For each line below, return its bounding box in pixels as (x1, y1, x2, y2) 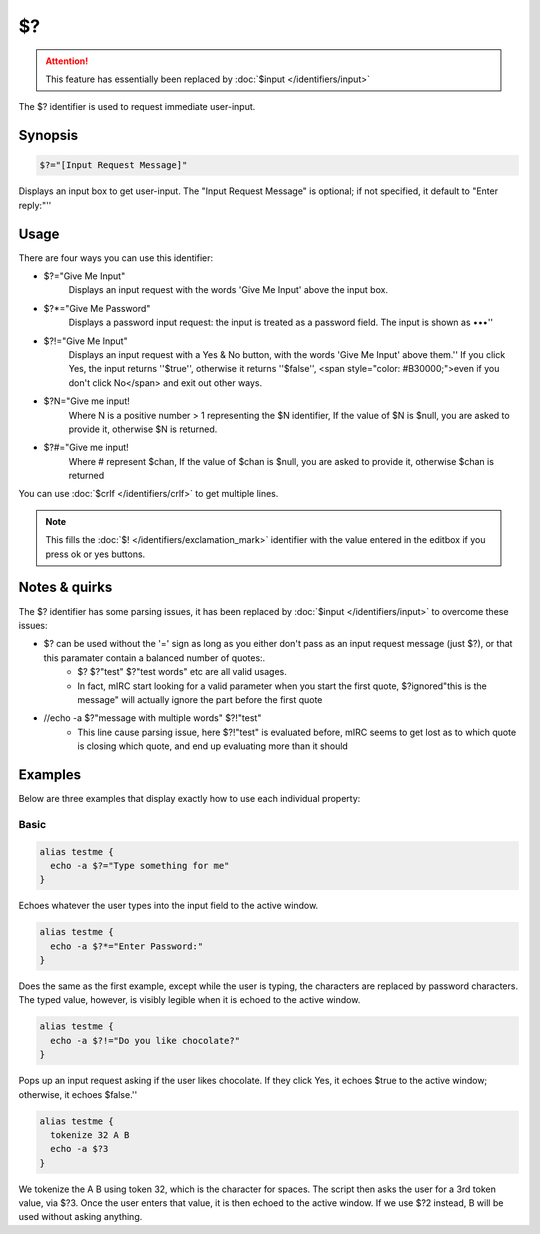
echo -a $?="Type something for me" (50, 860, 230, 871)
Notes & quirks (18, 579, 113, 596)
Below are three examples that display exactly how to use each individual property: (18, 792, 361, 804)
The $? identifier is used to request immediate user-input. (18, 101, 256, 113)
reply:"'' (18, 199, 52, 211)
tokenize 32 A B (50, 1129, 130, 1140)
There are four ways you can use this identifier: (18, 251, 214, 264)
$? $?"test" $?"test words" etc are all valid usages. (77, 666, 287, 678)
